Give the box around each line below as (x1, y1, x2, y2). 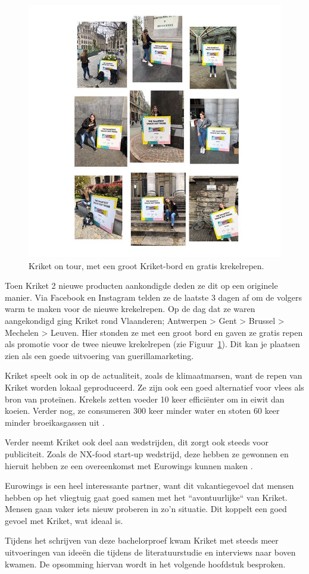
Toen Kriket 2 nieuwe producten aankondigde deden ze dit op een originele (5, 279, 278, 292)
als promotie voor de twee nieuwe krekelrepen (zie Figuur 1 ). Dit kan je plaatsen (5, 338, 300, 350)
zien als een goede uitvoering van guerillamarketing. (5, 349, 194, 361)
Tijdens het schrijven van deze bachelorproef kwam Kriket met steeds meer (5, 534, 279, 547)
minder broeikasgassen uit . (5, 416, 105, 428)
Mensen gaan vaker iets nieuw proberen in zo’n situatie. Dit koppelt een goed (5, 503, 287, 515)
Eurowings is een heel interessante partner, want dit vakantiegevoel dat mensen (5, 479, 294, 492)
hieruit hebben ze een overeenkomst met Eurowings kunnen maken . (5, 459, 253, 472)
